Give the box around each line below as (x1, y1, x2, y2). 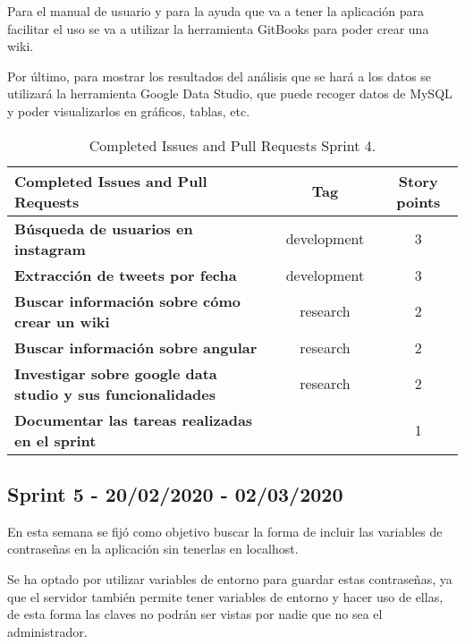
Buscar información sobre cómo (14, 290, 241, 311)
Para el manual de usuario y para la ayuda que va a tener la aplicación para (7, 2, 424, 20)
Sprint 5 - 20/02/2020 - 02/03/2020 (7, 479, 343, 507)
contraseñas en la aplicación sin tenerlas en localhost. (7, 539, 299, 558)
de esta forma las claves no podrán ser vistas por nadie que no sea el (7, 605, 383, 623)
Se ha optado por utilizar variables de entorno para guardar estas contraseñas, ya (7, 569, 452, 588)
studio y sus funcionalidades (14, 383, 216, 404)
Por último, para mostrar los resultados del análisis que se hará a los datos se (7, 66, 432, 85)
